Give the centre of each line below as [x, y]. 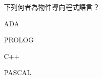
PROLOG [19, 40]
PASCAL [18, 72]
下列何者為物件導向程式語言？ [52, 7]
